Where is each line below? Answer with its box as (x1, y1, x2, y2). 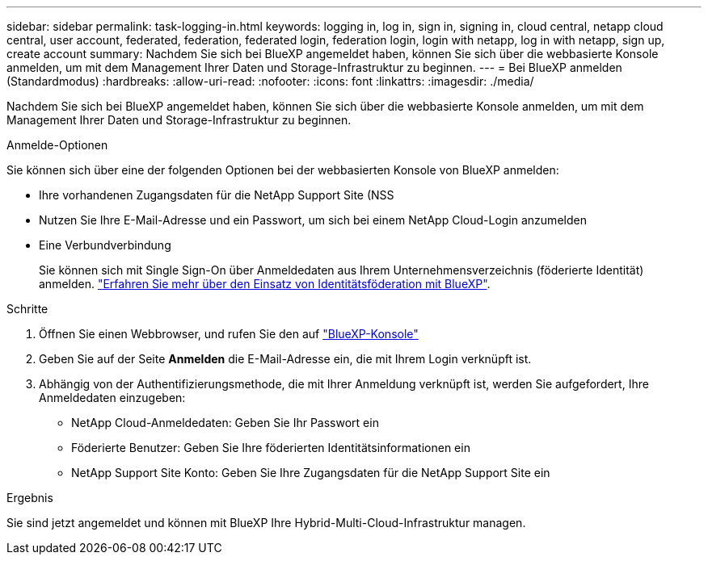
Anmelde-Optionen (6, 138, 108, 152)
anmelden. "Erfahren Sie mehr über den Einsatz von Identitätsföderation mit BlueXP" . (39, 277, 491, 291)
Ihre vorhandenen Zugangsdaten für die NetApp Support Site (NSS (39, 188, 394, 202)
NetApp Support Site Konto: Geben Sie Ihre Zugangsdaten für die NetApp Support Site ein (71, 466, 550, 479)
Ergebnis (6, 491, 53, 504)
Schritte (6, 302, 48, 316)
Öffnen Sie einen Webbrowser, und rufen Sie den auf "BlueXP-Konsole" (39, 327, 419, 341)
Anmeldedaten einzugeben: (39, 391, 186, 404)
